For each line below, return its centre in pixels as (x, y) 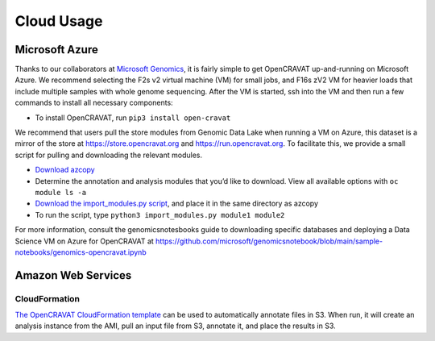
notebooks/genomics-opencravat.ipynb (81, 252)
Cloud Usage (59, 21)
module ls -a (61, 192)
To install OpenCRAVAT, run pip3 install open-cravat (133, 118)
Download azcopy (65, 170)
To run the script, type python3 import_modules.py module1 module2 (160, 214)
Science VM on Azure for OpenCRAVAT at (85, 241)
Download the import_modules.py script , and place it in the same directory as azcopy (176, 204)
